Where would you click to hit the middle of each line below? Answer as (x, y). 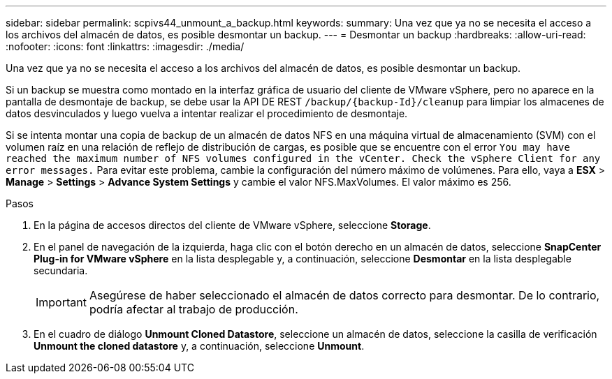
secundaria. (61, 270)
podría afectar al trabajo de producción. (194, 309)
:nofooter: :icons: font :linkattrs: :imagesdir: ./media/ (125, 46)
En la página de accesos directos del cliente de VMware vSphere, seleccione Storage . (232, 225)
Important (61, 302)
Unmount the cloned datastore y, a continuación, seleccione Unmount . (199, 346)
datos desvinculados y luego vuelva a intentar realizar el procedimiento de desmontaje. (207, 113)
